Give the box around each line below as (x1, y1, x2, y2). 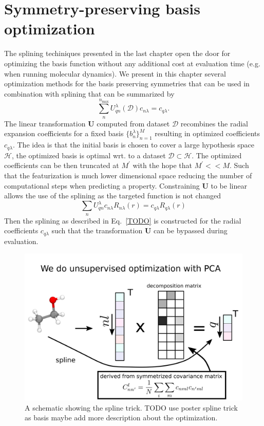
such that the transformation (51, 225, 143, 236)
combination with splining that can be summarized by (4, 88, 175, 99)
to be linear (211, 180, 247, 191)
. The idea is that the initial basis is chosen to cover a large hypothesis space (12, 139, 254, 150)
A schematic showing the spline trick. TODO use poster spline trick (25, 402, 238, 413)
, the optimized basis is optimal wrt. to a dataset (11, 150, 166, 160)
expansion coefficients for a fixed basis (4, 128, 124, 139)
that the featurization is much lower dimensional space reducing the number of (4, 170, 252, 180)
